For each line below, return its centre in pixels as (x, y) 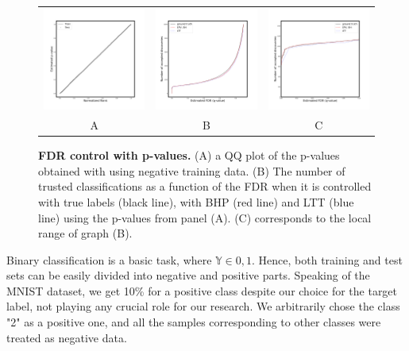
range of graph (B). (85, 233)
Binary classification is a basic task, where (109, 259)
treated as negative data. (67, 337)
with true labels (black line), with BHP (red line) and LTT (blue (196, 201)
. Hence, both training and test (327, 259)
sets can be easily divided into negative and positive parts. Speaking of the (188, 275)
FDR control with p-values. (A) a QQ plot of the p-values (189, 155)
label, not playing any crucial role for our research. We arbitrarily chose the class (203, 306)
